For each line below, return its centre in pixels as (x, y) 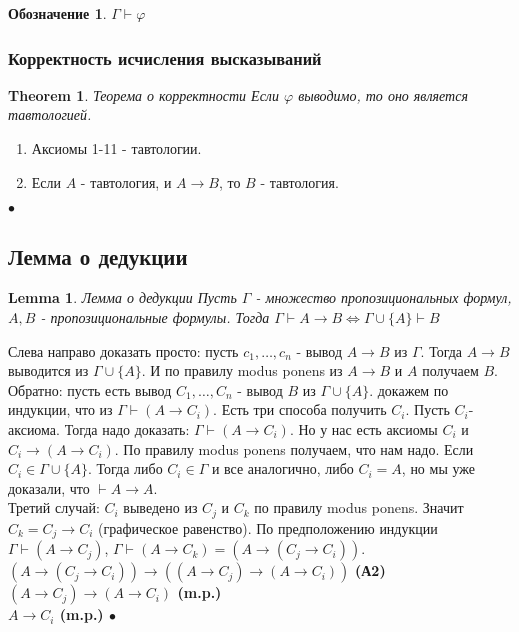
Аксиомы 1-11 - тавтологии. (116, 148)
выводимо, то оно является (383, 94)
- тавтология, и (126, 181)
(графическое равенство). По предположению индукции (267, 527)
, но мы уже (438, 468)
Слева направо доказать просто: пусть (123, 350)
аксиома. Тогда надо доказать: (99, 428)
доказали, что (49, 487)
